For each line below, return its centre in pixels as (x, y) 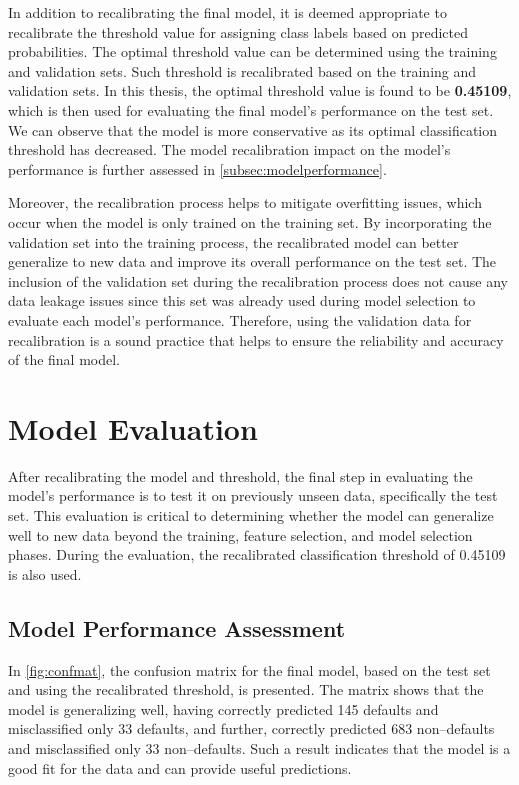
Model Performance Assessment (177, 627)
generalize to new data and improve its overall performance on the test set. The (252, 261)
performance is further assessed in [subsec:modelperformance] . (197, 168)
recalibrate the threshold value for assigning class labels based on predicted (238, 31)
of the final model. (64, 359)
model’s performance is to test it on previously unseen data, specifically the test (253, 495)
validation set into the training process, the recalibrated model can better (233, 241)
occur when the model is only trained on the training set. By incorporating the (250, 221)
